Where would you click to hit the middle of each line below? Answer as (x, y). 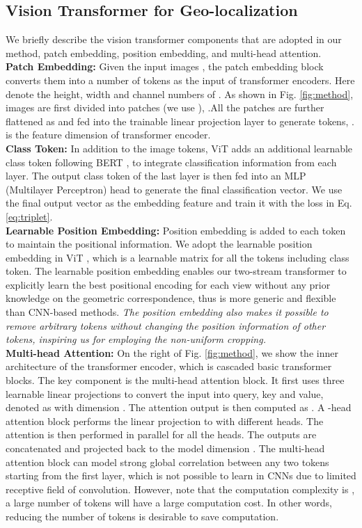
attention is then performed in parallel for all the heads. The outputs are (161, 434)
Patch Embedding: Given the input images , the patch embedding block (165, 66)
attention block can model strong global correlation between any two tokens (167, 462)
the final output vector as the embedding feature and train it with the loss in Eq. (179, 203)
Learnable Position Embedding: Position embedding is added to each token (176, 230)
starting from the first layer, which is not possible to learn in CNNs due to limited (181, 475)
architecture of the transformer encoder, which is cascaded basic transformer (169, 366)
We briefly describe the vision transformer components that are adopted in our (174, 39)
